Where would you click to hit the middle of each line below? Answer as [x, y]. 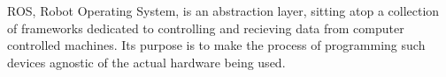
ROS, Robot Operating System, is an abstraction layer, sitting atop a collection [223, 10]
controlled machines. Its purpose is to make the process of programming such [216, 45]
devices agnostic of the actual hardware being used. [146, 62]
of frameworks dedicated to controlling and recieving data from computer [206, 28]
